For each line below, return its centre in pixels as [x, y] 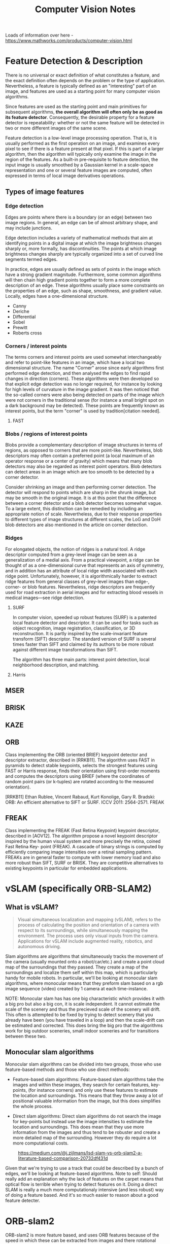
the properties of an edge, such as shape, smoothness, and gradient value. [84, 291]
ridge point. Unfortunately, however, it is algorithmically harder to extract [81, 576]
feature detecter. [23, 1200]
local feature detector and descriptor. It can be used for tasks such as [86, 623]
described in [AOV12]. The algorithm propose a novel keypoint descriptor [82, 836]
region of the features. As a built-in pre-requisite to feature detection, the [82, 160]
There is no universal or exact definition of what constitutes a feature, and [82, 75]
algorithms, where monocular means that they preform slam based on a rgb [84, 983]
